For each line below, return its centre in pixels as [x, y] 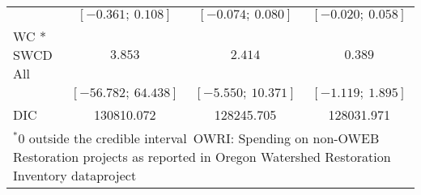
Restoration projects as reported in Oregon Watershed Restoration [202, 157]
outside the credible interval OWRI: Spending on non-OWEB [204, 138]
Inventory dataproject [75, 175]
